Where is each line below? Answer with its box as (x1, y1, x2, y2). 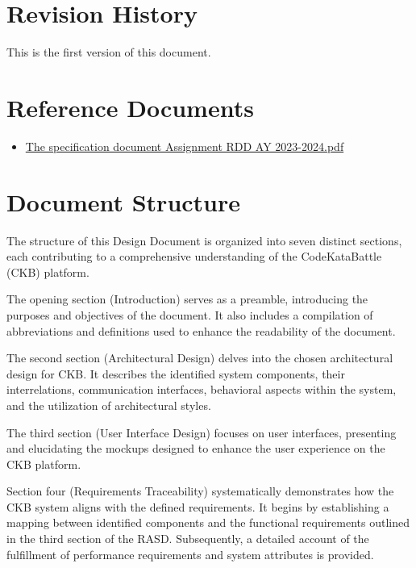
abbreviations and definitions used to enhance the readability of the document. (6, 322, 396, 339)
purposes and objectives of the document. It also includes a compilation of (6, 306, 373, 323)
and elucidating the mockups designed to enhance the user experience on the (6, 440, 385, 457)
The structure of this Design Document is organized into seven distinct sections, (6, 232, 402, 248)
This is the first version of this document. (6, 44, 211, 61)
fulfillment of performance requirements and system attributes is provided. (6, 545, 374, 562)
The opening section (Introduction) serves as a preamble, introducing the (6, 290, 368, 307)
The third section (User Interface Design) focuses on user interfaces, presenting (6, 424, 397, 441)
